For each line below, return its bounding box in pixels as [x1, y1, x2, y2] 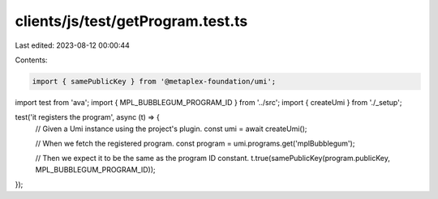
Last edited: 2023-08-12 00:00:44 [15, 40, 130, 50]
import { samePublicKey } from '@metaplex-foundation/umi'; [32, 77, 277, 86]
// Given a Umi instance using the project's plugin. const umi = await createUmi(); [35, 124, 307, 133]
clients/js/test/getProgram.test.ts [15, 12, 248, 30]
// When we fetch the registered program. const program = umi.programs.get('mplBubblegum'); [35, 138, 355, 149]
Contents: [15, 55, 48, 65]
